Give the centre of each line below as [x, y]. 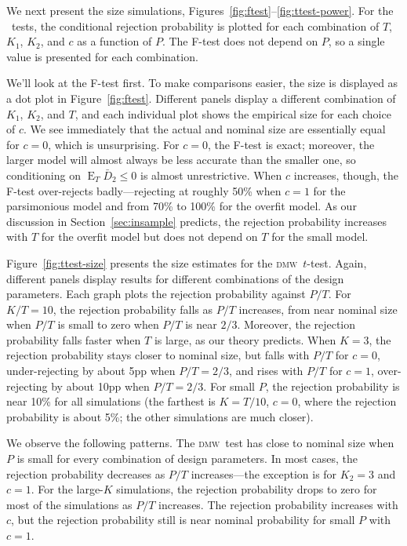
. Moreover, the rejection [296, 324]
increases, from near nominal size [318, 309]
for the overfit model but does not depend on [149, 237]
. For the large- [67, 489]
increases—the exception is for [264, 473]
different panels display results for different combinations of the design [175, 278]
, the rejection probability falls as [133, 309]
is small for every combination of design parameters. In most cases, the [187, 459]
